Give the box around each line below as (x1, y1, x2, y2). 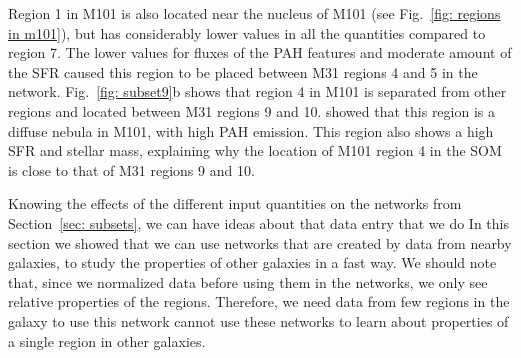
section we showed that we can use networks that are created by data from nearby (8, 232, 512, 253)
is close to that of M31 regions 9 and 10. (8, 159, 255, 180)
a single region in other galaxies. (8, 330, 206, 351)
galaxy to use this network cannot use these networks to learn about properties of (8, 310, 509, 331)
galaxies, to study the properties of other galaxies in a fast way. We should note (8, 252, 497, 273)
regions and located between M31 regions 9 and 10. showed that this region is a (8, 100, 495, 121)
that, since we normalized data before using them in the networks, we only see (8, 271, 488, 292)
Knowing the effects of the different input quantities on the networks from (8, 193, 462, 214)
